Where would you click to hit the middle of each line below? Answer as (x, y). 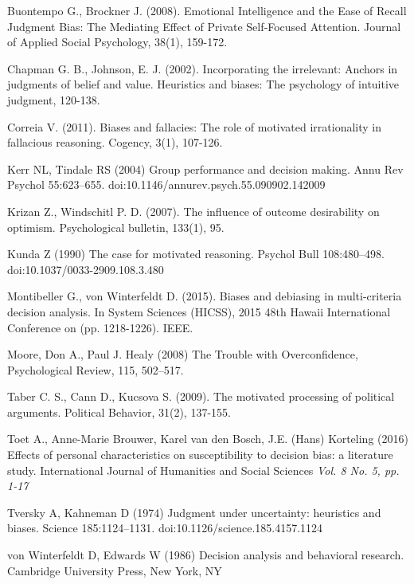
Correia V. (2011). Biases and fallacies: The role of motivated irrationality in (195, 126)
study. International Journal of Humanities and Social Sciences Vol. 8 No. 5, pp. (203, 470)
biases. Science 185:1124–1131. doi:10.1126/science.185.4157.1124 (165, 528)
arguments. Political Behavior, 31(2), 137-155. (119, 412)
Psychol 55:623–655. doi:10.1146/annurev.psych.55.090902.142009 (166, 184)
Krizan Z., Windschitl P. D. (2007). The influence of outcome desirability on (193, 211)
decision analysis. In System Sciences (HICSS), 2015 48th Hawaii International (199, 311)
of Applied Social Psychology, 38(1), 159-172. (117, 42)
